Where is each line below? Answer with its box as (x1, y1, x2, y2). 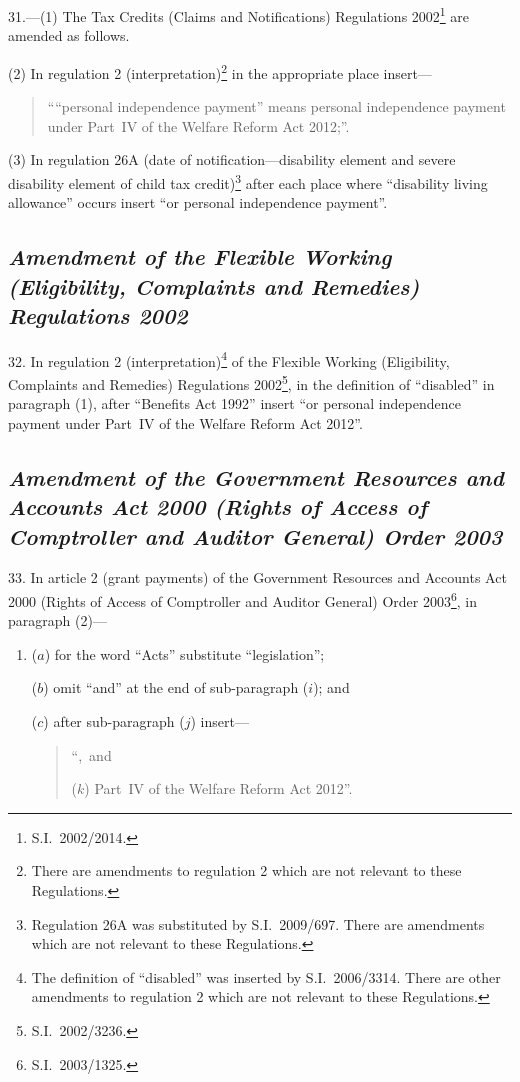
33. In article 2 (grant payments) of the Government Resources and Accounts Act (8, 567, 507, 588)
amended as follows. (8, 25, 130, 46)
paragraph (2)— (8, 610, 107, 631)
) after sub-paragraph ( (43, 711, 185, 731)
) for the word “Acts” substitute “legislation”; (44, 643, 325, 664)
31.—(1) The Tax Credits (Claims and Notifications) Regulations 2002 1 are (8, 3, 470, 26)
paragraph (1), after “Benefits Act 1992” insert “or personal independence (8, 393, 461, 414)
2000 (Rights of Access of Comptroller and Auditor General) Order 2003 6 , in (8, 587, 477, 611)
